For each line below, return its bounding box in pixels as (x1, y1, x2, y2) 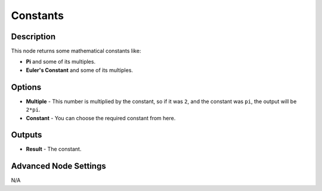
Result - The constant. (26, 146, 82, 153)
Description (11, 32, 56, 42)
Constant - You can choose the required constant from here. (26, 114, 176, 121)
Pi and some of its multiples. (26, 58, 95, 65)
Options (11, 82, 42, 92)
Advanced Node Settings (11, 161, 107, 171)
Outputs (11, 130, 42, 140)
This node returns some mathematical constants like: (11, 48, 141, 55)
